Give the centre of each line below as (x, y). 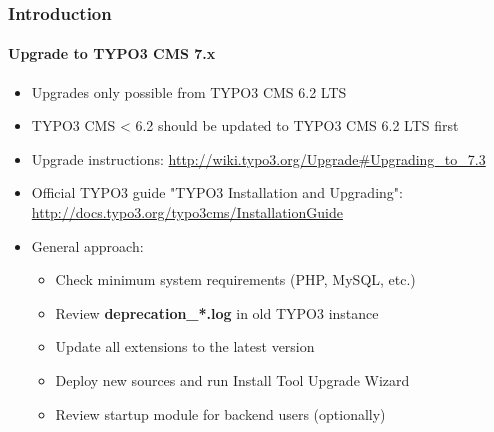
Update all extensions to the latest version (185, 346)
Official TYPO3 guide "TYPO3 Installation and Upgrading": (217, 192)
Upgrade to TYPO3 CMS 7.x (112, 53)
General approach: (87, 245)
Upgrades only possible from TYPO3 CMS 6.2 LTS (189, 91)
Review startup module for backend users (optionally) (220, 413)
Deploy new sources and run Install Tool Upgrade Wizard (232, 379)
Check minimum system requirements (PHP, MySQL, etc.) (235, 279)
